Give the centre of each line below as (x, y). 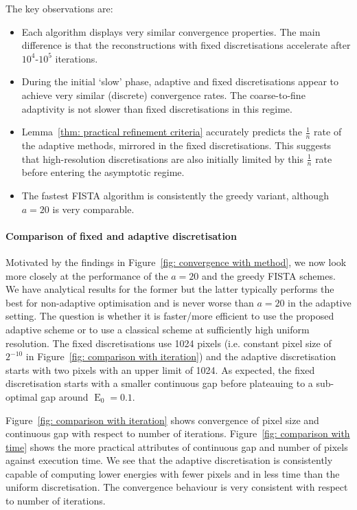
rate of (328, 132)
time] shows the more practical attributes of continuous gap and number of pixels (177, 446)
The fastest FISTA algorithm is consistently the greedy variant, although (175, 195)
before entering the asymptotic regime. (103, 172)
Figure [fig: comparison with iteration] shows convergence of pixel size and (162, 420)
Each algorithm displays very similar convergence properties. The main (171, 31)
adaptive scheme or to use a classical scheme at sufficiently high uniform (158, 329)
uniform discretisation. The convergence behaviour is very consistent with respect (177, 487)
